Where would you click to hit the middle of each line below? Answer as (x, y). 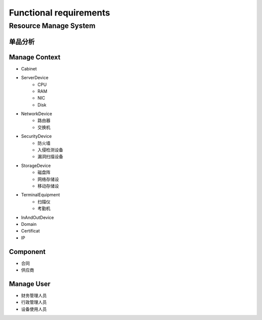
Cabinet (29, 68)
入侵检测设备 (50, 150)
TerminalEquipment (41, 195)
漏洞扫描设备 (50, 157)
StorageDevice (36, 166)
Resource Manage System (52, 26)
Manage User (30, 284)
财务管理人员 (34, 295)
